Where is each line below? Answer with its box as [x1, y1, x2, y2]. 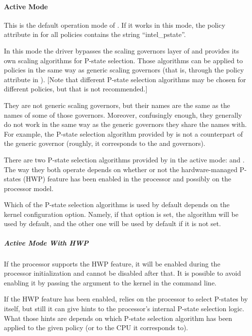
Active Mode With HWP [4, 237, 89, 248]
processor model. [4, 183, 54, 193]
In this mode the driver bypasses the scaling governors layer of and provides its [4, 45, 239, 55]
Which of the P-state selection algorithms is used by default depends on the [4, 199, 230, 210]
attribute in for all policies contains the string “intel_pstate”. [4, 29, 186, 39]
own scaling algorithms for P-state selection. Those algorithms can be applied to [4, 55, 243, 65]
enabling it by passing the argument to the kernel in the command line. [4, 277, 217, 287]
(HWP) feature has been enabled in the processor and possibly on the [23, 174, 231, 184]
